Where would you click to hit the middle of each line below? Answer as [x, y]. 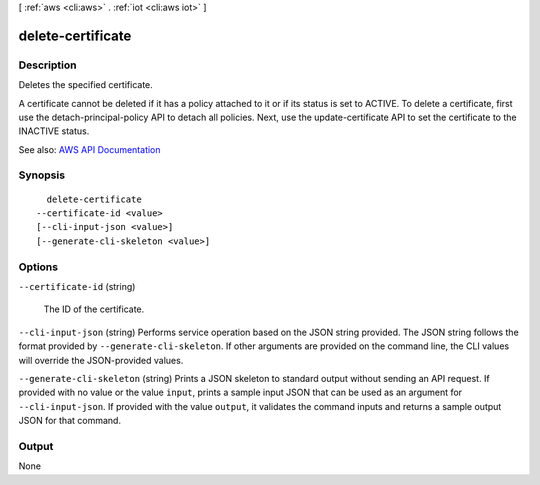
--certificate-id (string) [77, 286]
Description [47, 65]
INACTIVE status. [54, 131]
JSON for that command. [70, 421]
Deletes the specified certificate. [86, 85]
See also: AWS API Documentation [89, 149]
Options [38, 267]
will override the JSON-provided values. [101, 360]
